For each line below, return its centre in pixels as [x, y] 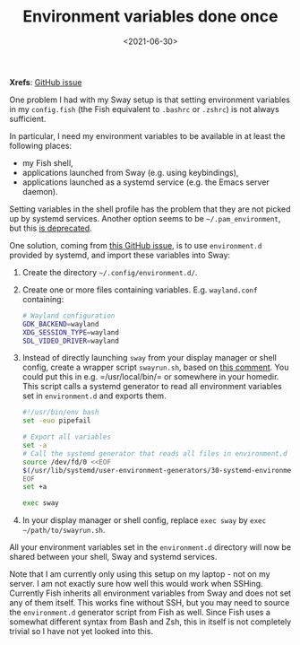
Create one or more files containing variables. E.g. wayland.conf [140, 290]
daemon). [40, 191]
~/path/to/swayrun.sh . [64, 530]
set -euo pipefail [56, 421]
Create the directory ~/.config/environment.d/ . [110, 272]
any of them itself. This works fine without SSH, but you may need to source [150, 603]
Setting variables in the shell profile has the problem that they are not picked [150, 209]
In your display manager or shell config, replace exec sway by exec [144, 520]
